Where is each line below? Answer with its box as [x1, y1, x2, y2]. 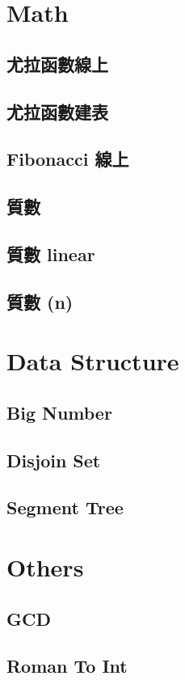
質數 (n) [6, 289, 74, 314]
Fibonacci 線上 [6, 146, 129, 171]
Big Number [6, 399, 112, 424]
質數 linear [6, 241, 95, 266]
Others [6, 550, 84, 583]
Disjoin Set [6, 447, 101, 472]
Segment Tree [6, 495, 124, 520]
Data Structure [6, 344, 179, 378]
